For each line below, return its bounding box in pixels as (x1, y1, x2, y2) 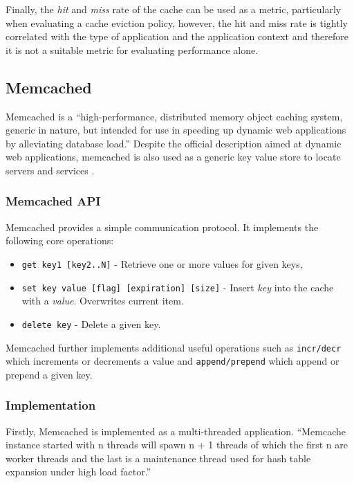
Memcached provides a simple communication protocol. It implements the (6, 219, 319, 234)
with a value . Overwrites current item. (21, 293, 184, 308)
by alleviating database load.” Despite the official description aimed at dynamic (6, 136, 342, 150)
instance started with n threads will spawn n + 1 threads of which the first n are (6, 437, 348, 452)
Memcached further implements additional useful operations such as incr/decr (6, 340, 342, 354)
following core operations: (6, 233, 114, 248)
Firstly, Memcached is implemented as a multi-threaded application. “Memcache (6, 423, 346, 438)
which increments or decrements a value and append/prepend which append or (6, 354, 339, 368)
